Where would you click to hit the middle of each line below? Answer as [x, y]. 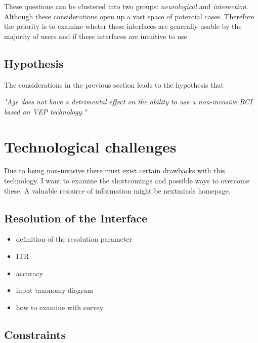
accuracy [30, 273]
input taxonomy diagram [54, 290]
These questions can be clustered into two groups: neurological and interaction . [126, 6]
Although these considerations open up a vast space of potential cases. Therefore [129, 16]
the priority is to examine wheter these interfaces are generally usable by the [123, 26]
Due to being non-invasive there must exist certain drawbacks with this [115, 170]
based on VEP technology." [46, 111]
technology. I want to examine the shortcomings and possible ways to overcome [127, 181]
